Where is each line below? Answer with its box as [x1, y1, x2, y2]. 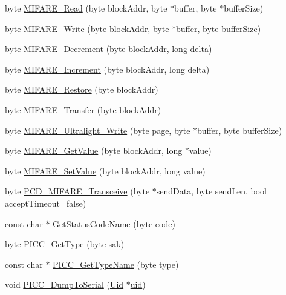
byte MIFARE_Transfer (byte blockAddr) [5, 103, 161, 116]
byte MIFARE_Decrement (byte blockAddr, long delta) [5, 42, 212, 55]
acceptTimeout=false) [5, 196, 86, 209]
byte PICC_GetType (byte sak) [5, 237, 125, 250]
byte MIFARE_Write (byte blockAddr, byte [5, 22, 169, 35]
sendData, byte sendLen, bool [156, 185, 267, 197]
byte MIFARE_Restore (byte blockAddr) [5, 83, 158, 96]
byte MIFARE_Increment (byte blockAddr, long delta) [5, 62, 210, 75]
